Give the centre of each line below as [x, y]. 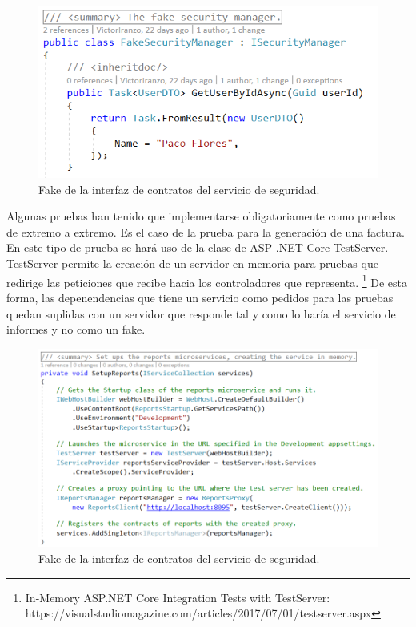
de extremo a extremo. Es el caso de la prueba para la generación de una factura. [206, 231]
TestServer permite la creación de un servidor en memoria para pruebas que [192, 263]
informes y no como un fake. [76, 329]
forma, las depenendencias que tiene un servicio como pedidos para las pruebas [200, 297]
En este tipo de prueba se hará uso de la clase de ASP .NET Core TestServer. [198, 247]
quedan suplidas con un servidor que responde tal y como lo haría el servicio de [201, 313]
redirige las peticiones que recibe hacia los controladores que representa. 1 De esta [207, 281]
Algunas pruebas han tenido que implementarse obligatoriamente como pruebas [201, 216]
